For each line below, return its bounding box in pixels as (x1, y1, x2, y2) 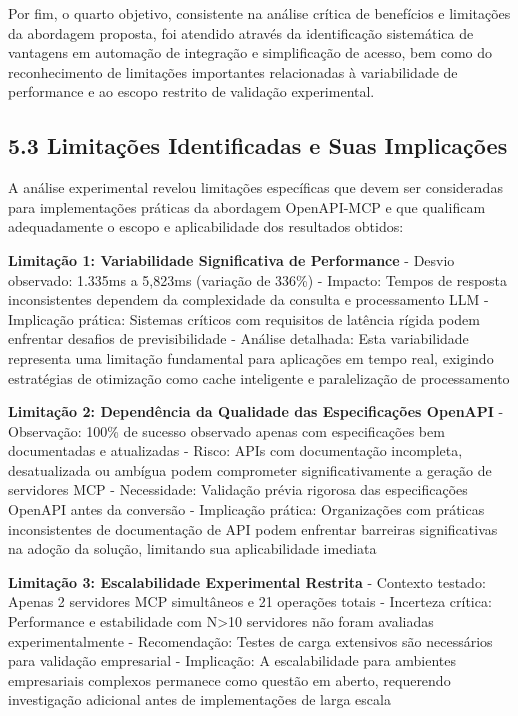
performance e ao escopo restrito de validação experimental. (8, 81, 375, 102)
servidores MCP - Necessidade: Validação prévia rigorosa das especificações (8, 479, 468, 500)
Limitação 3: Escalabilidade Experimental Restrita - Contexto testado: (8, 571, 486, 592)
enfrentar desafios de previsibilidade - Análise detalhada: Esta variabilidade (8, 328, 469, 349)
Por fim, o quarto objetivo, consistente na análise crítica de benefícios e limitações (8, 3, 511, 23)
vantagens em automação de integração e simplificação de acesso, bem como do (8, 42, 493, 63)
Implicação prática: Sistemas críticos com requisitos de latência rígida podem (8, 308, 480, 329)
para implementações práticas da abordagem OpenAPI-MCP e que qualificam (8, 196, 486, 217)
